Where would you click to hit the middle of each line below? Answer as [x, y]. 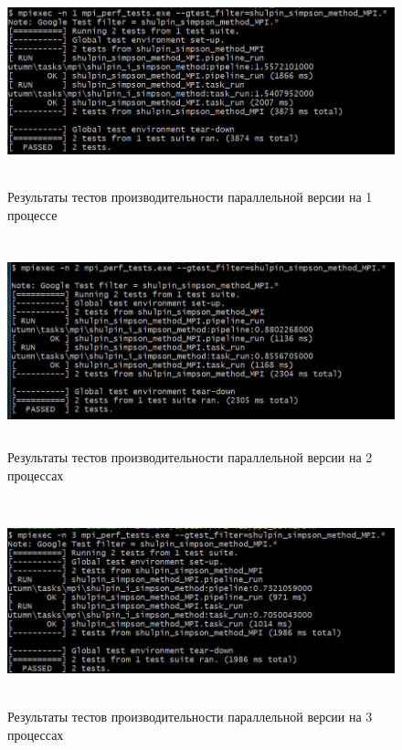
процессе [32, 214]
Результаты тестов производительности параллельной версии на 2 [190, 456]
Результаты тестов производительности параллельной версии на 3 [190, 717]
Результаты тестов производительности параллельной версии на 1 [190, 197]
